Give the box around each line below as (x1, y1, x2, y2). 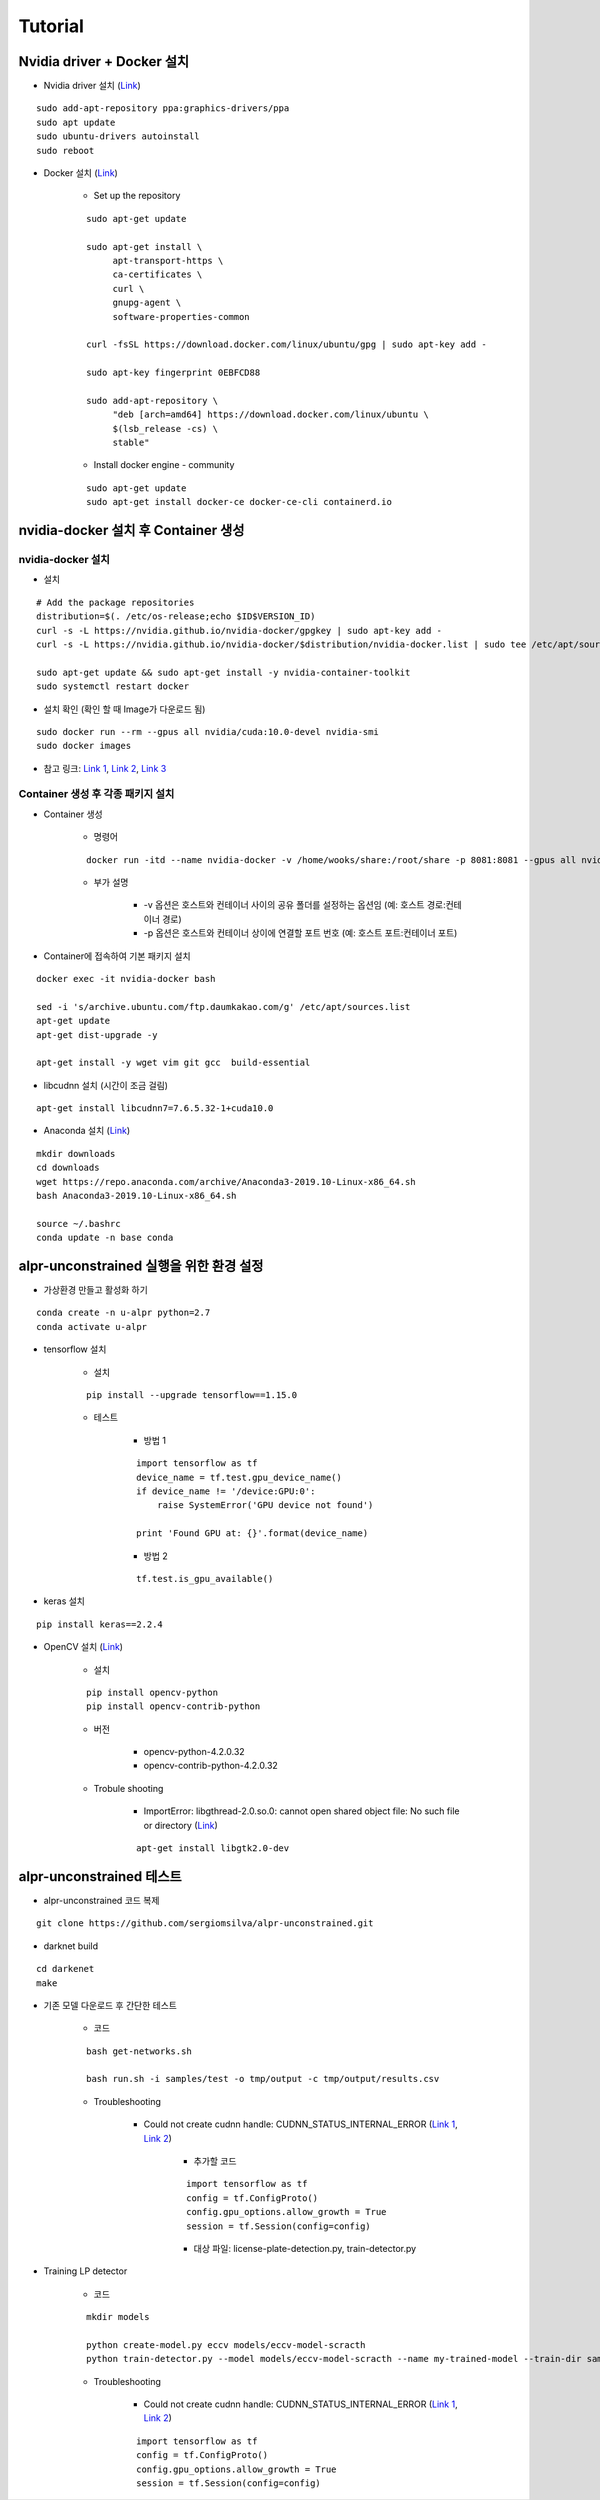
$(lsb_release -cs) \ (112, 423, 219, 434)
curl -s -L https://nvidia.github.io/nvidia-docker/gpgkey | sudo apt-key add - (36, 625, 443, 636)
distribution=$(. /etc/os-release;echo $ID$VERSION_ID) (36, 611, 316, 622)
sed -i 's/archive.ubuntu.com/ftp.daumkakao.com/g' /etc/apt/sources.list (36, 1001, 411, 1012)
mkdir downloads (36, 1148, 116, 1159)
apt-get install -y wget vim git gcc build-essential (36, 1057, 311, 1069)
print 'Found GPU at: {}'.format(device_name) (136, 1528, 369, 1539)
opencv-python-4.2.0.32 (143, 1746, 245, 1758)
